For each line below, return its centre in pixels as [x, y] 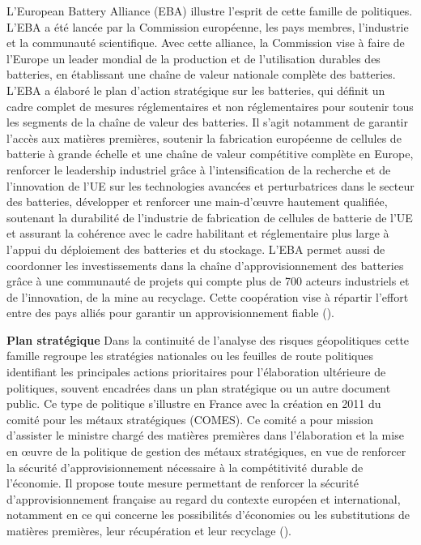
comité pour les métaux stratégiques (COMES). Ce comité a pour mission [190, 419]
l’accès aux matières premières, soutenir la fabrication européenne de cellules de [204, 137]
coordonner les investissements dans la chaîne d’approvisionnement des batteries [205, 265]
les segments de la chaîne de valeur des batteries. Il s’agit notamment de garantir [207, 122]
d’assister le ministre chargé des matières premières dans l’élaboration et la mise [205, 435]
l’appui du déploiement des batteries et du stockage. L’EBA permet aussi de [196, 249]
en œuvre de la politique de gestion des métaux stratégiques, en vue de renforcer [206, 451]
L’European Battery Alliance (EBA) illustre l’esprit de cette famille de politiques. [210, 11]
